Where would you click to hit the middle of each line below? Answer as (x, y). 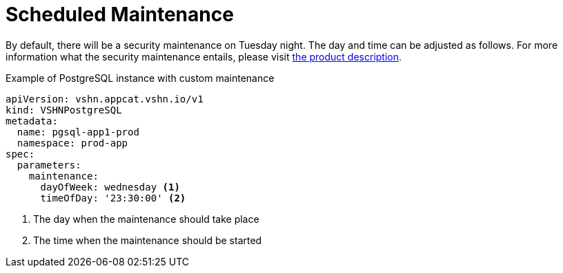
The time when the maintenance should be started (148, 240)
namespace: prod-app (72, 143)
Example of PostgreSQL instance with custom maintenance (140, 78)
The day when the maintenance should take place (146, 219)
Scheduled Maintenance (120, 14)
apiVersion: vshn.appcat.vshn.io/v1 (105, 99)
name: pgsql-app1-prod (78, 132)
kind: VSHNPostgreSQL (64, 110)
